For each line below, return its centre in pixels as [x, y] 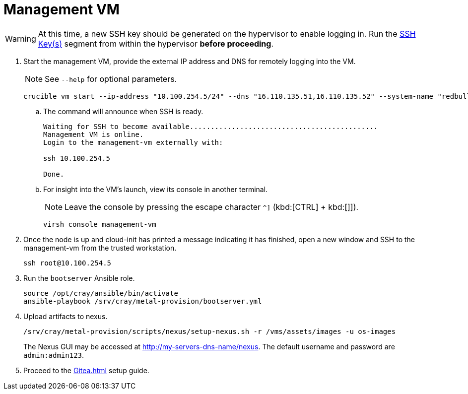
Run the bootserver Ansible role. [79, 278]
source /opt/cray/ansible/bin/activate [101, 293]
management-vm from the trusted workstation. [100, 248]
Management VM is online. [94, 134]
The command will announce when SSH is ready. [123, 111]
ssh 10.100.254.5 [77, 158]
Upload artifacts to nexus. [66, 316]
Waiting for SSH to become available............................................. [211, 126]
